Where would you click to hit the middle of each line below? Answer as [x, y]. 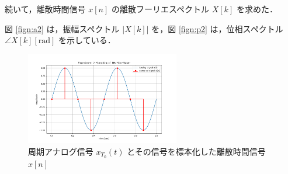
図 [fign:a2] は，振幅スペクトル [62, 28]
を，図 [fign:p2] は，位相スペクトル [217, 28]
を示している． [87, 40]
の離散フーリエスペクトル [161, 9]
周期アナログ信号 [61, 151]
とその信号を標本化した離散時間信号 [196, 151]
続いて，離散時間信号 [45, 9]
